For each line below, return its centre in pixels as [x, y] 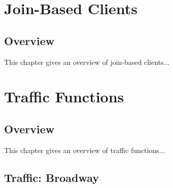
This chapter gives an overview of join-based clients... [87, 62]
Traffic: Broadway [52, 177]
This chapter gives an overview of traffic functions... [85, 150]
